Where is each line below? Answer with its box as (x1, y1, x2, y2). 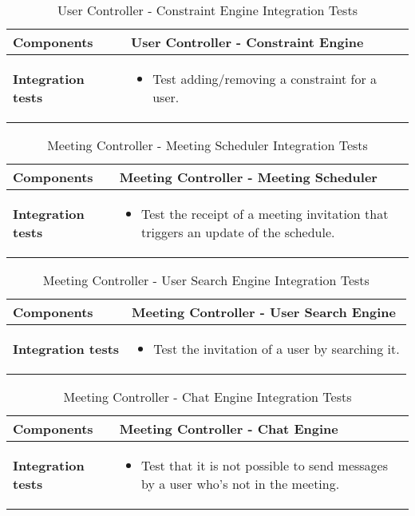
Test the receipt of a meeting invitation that (140, 204, 389, 223)
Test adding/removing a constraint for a (152, 69, 377, 88)
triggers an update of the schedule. (140, 223, 335, 241)
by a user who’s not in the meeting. (140, 474, 340, 493)
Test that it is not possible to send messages (140, 456, 389, 474)
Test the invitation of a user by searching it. (153, 339, 400, 358)
